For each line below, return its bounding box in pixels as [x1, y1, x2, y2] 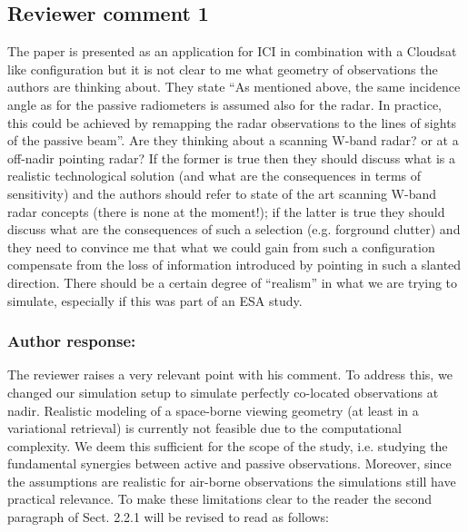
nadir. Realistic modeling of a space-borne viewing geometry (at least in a [7, 400, 419, 419]
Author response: [7, 330, 136, 352]
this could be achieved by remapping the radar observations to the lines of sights [7, 113, 457, 132]
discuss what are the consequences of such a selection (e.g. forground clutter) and [7, 220, 461, 239]
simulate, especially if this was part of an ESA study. [7, 291, 303, 310]
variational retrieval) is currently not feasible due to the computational [7, 419, 402, 438]
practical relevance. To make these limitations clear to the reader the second [7, 489, 433, 508]
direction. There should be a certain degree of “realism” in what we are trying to [7, 272, 458, 291]
